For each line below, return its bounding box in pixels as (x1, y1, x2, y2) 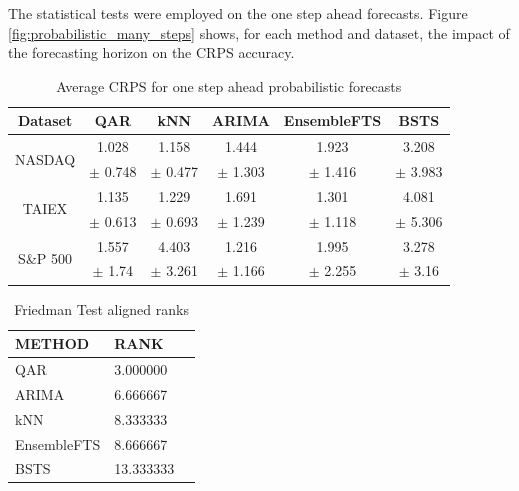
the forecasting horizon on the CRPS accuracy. (8, 42, 295, 63)
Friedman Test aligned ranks (14, 298, 189, 319)
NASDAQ (15, 148, 76, 169)
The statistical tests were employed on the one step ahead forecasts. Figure (8, 3, 468, 23)
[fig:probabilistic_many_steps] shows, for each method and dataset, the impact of (8, 22, 510, 43)
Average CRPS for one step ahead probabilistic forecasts (56, 75, 402, 96)
